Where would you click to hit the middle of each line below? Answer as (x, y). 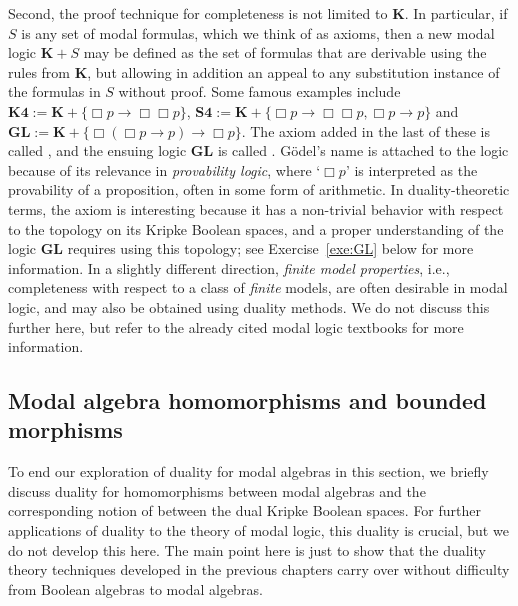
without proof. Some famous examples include (259, 91)
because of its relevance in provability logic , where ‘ (164, 169)
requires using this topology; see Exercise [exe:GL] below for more (270, 248)
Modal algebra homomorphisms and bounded (247, 400)
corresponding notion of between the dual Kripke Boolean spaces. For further (245, 510)
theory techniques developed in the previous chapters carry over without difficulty (259, 569)
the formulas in (54, 91)
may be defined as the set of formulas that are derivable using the (285, 52)
